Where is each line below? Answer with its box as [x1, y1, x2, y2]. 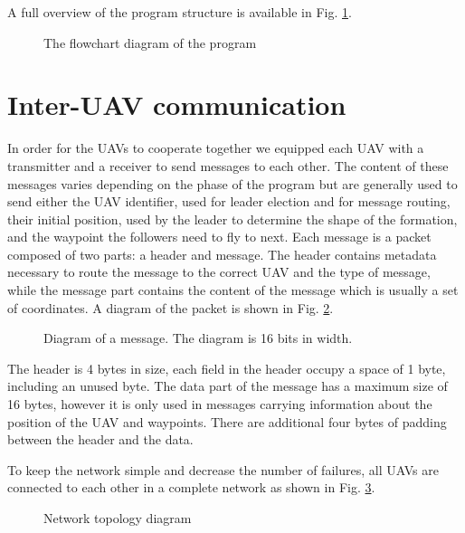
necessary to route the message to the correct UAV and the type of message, [7, 262, 431, 281]
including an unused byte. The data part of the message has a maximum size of [7, 376, 448, 395]
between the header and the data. [7, 430, 194, 449]
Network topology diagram [43, 509, 192, 527]
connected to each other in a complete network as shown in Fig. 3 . [7, 478, 375, 497]
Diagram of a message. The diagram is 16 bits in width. [43, 328, 353, 347]
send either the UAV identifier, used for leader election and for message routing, [7, 192, 451, 211]
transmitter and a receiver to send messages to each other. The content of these [7, 156, 449, 175]
